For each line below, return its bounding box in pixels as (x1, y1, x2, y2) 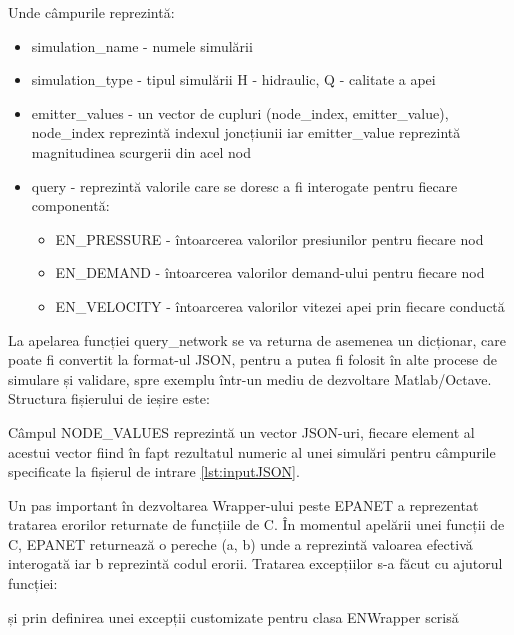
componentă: (31, 195, 110, 216)
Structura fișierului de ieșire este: (8, 388, 210, 409)
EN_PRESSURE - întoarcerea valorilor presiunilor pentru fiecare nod (55, 228, 484, 249)
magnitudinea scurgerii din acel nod (31, 141, 251, 162)
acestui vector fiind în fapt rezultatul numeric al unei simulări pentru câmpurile (8, 441, 496, 462)
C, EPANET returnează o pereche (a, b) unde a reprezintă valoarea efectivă (8, 533, 473, 554)
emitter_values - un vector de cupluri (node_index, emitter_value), (31, 102, 449, 123)
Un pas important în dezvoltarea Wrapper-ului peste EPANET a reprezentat (8, 494, 479, 515)
